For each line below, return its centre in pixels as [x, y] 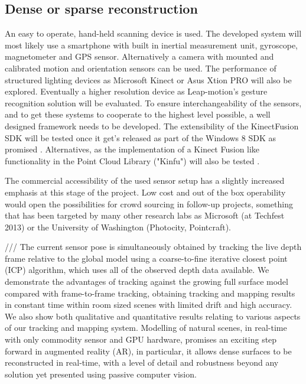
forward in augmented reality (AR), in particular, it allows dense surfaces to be [148, 351]
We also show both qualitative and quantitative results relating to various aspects [153, 316]
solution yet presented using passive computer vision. [101, 374]
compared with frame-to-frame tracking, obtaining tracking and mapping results [150, 293]
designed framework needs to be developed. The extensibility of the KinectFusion [152, 126]
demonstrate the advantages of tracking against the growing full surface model [147, 282]
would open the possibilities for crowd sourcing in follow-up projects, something [149, 204]
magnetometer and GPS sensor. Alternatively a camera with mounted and [139, 56]
